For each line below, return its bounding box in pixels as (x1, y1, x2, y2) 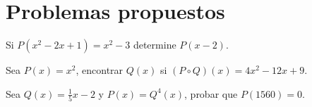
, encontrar (76, 63, 124, 77)
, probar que (184, 86, 238, 101)
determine (133, 37, 176, 52)
